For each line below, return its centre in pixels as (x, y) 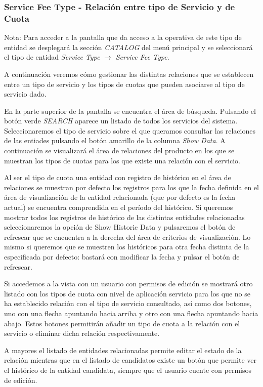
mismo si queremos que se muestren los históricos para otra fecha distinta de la (127, 247)
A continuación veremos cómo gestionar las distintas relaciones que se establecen (129, 74)
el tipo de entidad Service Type (52, 57)
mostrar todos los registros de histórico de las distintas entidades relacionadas (124, 217)
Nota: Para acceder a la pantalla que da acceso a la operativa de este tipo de (123, 37)
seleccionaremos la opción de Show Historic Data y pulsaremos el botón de (120, 227)
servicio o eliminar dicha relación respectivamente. (82, 333)
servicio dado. (25, 94)
